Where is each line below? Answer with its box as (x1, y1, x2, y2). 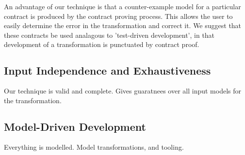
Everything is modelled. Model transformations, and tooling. (4, 141, 184, 152)
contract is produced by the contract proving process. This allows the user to (4, 11, 233, 21)
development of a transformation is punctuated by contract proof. (4, 39, 199, 49)
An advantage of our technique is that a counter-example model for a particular (4, 1, 241, 11)
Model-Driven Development (4, 119, 146, 134)
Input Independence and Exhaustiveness (4, 63, 211, 78)
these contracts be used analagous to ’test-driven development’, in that (4, 30, 215, 40)
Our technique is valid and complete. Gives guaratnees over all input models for (4, 86, 242, 96)
